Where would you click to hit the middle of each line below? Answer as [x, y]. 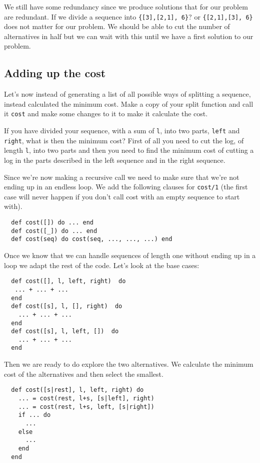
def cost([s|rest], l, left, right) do [77, 390]
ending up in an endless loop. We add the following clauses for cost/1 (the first [126, 187]
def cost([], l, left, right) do [68, 281]
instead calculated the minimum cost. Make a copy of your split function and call [129, 103]
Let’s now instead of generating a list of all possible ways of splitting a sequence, [127, 94]
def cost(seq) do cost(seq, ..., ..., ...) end [92, 239]
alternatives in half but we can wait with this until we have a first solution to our [129, 36]
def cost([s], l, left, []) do [65, 331]
